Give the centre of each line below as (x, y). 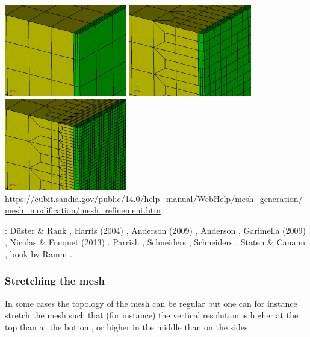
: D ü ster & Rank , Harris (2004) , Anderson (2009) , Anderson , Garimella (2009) (156, 230)
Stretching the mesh (55, 281)
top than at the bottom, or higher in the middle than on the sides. (128, 326)
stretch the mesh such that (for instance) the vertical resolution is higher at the (152, 315)
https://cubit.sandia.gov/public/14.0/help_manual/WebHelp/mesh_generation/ (154, 198)
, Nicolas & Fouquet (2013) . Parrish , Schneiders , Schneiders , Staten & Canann (155, 242)
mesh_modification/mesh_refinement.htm (83, 210)
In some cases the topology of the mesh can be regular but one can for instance (151, 303)
